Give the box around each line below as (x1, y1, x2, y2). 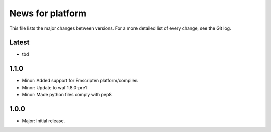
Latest (9, 38, 30, 47)
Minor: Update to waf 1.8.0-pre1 (22, 84, 87, 90)
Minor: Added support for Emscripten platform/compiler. (22, 78, 138, 84)
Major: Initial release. (22, 118, 65, 124)
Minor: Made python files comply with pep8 (22, 92, 112, 98)
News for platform (9, 8, 87, 19)
